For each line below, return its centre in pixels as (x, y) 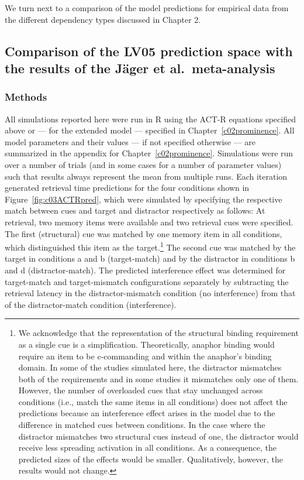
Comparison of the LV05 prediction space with (149, 51)
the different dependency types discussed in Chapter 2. (103, 19)
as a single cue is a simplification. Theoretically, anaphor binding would (146, 344)
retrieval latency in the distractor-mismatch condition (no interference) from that (150, 293)
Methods (26, 97)
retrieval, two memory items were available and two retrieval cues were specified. (149, 222)
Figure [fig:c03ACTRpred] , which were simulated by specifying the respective (144, 199)
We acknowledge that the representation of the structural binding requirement (158, 333)
